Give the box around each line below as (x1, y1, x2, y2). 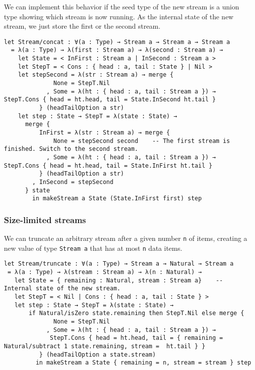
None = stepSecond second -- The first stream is (53, 137, 230, 144)
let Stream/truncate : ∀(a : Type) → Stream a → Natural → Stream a (4, 260, 234, 268)
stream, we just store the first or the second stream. (4, 21, 161, 31)
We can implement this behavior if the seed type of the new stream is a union (4, 1, 239, 11)
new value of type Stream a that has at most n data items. (4, 242, 182, 253)
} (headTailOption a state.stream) (39, 351, 156, 358)
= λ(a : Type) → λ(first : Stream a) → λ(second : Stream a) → (11, 46, 223, 54)
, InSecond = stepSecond (32, 178, 113, 185)
